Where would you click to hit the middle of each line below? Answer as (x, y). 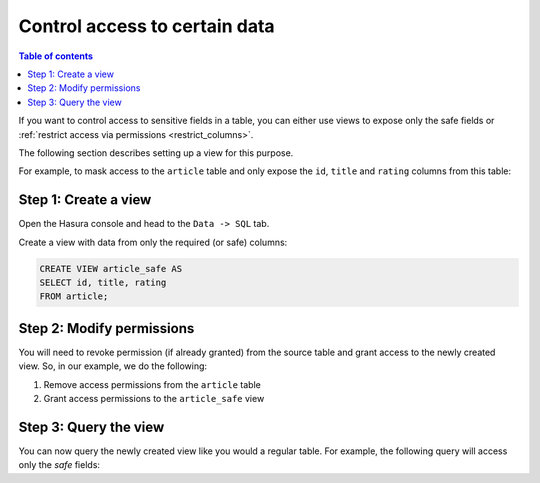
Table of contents (56, 56)
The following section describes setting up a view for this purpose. (156, 152)
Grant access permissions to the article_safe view (154, 399)
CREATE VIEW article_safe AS (111, 268)
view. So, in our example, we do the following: (113, 366)
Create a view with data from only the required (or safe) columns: (153, 242)
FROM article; (74, 296)
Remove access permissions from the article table (152, 384)
